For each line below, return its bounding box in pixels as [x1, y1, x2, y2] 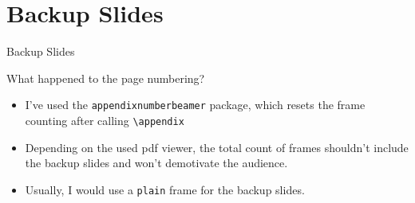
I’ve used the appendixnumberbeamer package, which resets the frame [25, 96, 366, 113]
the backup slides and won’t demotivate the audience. [25, 154, 288, 171]
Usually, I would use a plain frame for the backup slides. [25, 181, 305, 197]
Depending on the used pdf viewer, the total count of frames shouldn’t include [25, 139, 409, 155]
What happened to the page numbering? [6, 69, 205, 86]
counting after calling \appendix [25, 111, 184, 128]
